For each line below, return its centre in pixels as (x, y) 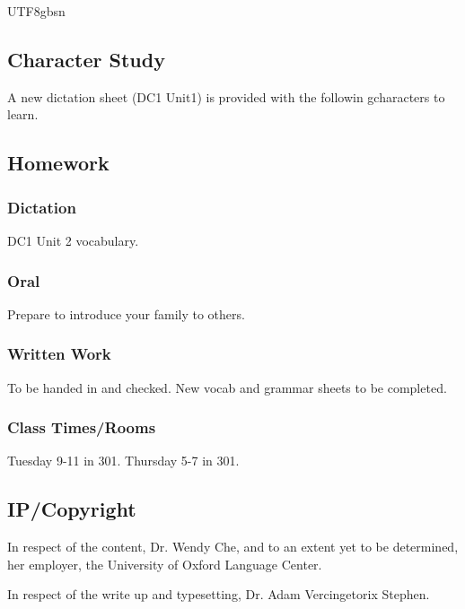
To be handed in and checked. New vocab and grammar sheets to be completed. (227, 387)
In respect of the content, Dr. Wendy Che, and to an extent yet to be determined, (233, 547)
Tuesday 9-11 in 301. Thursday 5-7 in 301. (123, 461)
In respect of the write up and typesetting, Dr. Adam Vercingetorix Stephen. (219, 594)
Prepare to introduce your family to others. (126, 313)
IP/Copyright (72, 509)
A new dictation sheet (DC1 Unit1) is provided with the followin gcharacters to (226, 96)
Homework (58, 163)
